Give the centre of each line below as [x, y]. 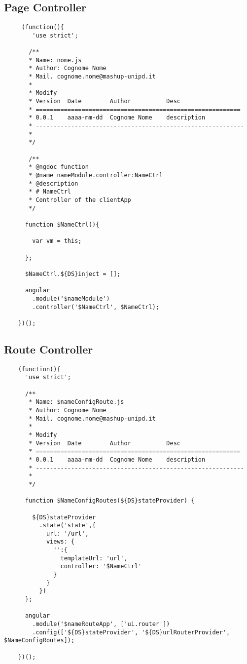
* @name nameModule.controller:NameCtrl [96, 176]
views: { [60, 542]
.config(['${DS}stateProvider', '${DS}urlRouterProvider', [131, 632]
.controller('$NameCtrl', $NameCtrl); [96, 307]
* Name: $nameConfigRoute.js [76, 402]
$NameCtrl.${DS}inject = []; [73, 274]
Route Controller [49, 349]
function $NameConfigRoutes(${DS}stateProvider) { [110, 501]
